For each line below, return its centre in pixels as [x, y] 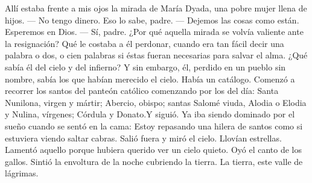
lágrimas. [22, 173]
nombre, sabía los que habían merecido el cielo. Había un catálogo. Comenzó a [150, 79]
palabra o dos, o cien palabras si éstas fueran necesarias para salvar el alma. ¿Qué [156, 55]
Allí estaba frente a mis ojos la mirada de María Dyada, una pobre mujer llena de [156, 8]
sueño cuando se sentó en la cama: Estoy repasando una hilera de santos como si [154, 126]
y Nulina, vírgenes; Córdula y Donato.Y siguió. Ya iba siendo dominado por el [150, 114]
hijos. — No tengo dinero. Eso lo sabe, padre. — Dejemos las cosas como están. [152, 20]
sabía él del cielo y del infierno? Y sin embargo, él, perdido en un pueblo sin [145, 67]
